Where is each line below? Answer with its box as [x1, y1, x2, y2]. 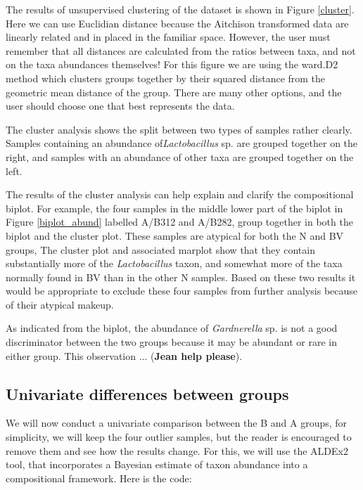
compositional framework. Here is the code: [6, 470, 192, 485]
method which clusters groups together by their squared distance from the [6, 70, 326, 85]
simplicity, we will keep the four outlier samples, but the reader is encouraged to [6, 430, 352, 444]
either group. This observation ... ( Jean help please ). [6, 348, 243, 363]
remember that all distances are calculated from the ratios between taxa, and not [6, 43, 356, 58]
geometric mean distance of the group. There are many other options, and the [6, 84, 342, 99]
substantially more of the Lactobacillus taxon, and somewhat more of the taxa [6, 256, 343, 271]
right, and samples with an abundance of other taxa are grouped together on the [6, 149, 354, 164]
